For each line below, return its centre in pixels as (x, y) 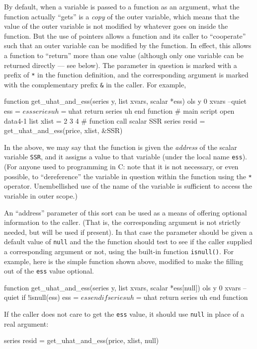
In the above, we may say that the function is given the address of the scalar (121, 147)
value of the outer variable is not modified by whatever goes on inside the (116, 26)
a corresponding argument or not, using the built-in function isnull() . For (119, 251)
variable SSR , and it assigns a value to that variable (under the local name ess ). (126, 157)
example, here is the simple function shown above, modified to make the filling (124, 261)
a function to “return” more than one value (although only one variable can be (124, 55)
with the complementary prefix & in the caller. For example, (95, 84)
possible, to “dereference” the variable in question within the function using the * (128, 176)
